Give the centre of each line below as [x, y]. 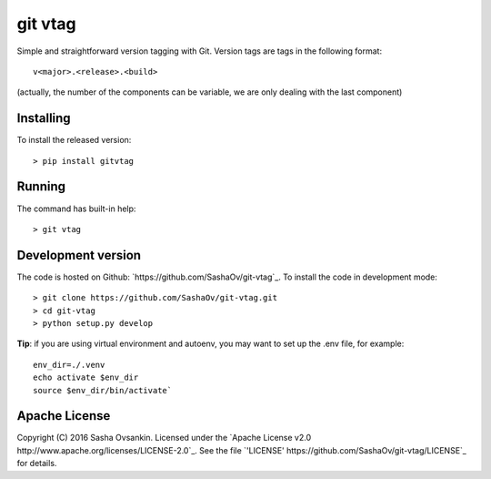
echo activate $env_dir [86, 377]
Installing [44, 118]
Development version [79, 255]
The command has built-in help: [76, 209]
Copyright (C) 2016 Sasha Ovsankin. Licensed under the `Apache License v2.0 [164, 438]
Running [41, 187]
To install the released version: [74, 140]
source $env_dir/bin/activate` [103, 390]
